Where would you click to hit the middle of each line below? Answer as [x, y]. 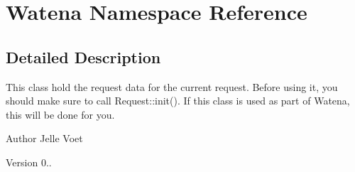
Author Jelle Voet [44, 138]
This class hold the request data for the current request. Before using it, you [172, 86]
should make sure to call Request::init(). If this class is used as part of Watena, [178, 101]
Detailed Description [83, 57]
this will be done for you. [60, 114]
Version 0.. [29, 162]
